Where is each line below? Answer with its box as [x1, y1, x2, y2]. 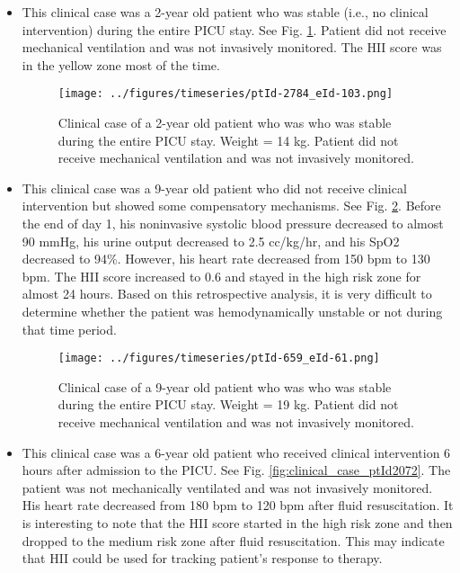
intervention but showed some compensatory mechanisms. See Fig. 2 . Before [22, 196, 441, 215]
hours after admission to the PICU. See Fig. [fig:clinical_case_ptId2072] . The [22, 461, 451, 479]
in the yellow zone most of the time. [22, 55, 220, 74]
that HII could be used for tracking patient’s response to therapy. [22, 549, 383, 568]
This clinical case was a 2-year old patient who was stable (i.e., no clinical [22, 3, 429, 21]
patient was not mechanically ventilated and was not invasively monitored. [22, 478, 433, 497]
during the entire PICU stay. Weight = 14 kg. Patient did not [57, 130, 399, 149]
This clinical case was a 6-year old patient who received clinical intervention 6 [22, 443, 451, 461]
